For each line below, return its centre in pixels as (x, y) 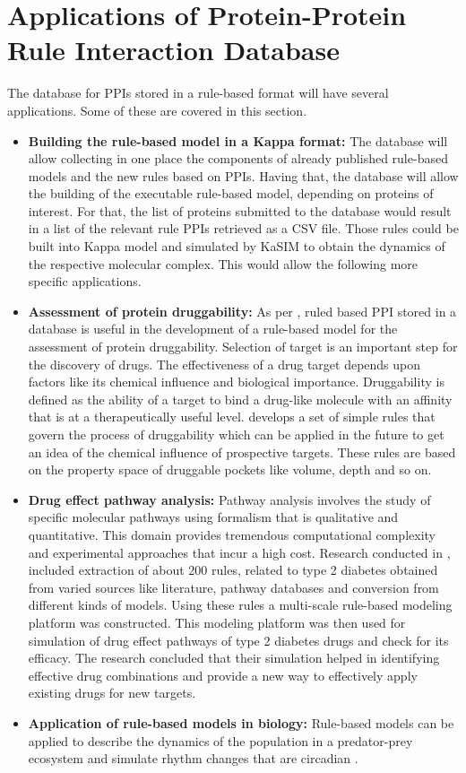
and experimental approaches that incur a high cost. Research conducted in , (239, 552)
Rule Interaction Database (173, 50)
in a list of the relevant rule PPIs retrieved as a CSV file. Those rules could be (243, 228)
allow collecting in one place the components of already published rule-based (238, 158)
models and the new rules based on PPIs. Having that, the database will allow (243, 175)
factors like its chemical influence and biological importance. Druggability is (236, 382)
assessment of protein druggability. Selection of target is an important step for (243, 347)
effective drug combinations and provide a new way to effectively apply (223, 675)
